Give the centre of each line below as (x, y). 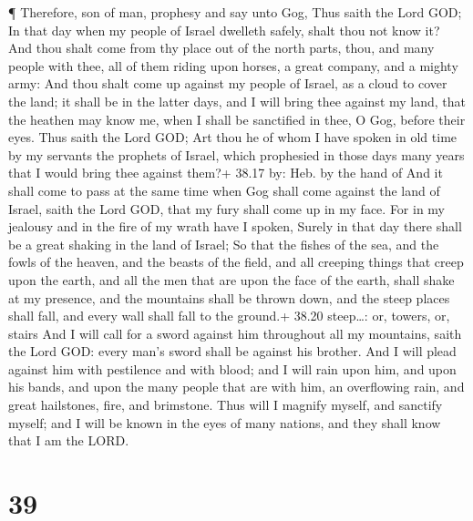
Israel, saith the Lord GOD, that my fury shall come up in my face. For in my (227, 208)
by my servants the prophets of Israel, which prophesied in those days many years (236, 154)
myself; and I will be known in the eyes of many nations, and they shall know (225, 422)
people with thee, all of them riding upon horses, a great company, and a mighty (233, 65)
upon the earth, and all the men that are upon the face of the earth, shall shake (231, 279)
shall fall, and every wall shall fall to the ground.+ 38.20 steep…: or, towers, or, (229, 316)
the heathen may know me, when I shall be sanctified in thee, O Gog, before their (237, 119)
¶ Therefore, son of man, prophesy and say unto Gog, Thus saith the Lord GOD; (235, 12)
